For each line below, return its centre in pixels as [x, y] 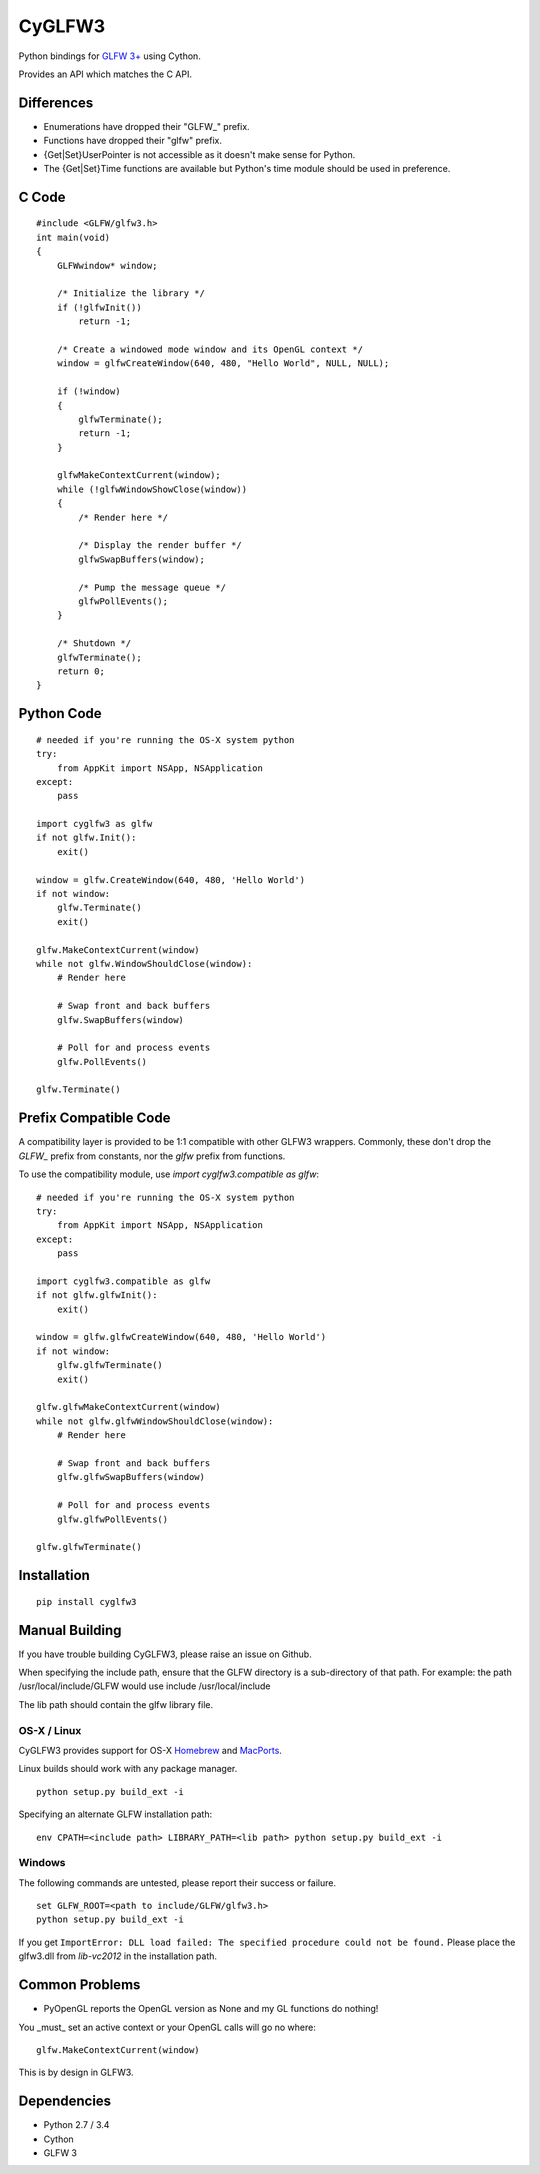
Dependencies [65, 2101]
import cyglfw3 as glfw [94, 824]
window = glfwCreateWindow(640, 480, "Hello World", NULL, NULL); [223, 363]
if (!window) [88, 391]
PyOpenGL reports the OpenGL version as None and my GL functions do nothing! [211, 2009]
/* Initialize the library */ [130, 293]
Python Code [60, 713]
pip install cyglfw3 [86, 1601]
